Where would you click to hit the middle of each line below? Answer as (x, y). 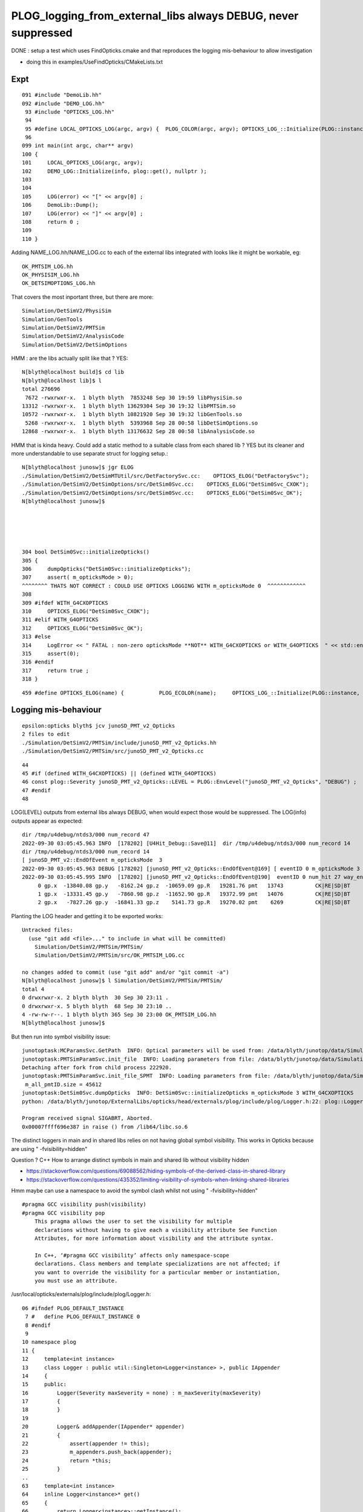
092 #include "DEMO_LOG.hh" (64, 103)
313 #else (36, 637)
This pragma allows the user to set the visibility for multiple (133, 1221)
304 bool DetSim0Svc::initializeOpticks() (86, 552)
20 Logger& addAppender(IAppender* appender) (103, 1427)
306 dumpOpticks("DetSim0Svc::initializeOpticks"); (106, 569)
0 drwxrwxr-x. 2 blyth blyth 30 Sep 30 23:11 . (95, 998)
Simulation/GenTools (52, 319)
